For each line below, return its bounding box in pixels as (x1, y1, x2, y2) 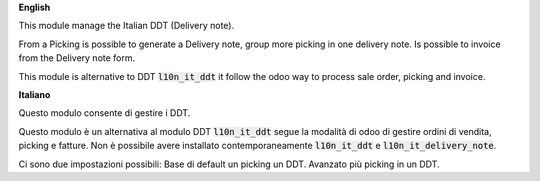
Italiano (18, 88, 51, 100)
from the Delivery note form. (18, 52, 136, 64)
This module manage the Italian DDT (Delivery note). (18, 20, 235, 32)
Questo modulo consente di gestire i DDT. (18, 107, 191, 119)
